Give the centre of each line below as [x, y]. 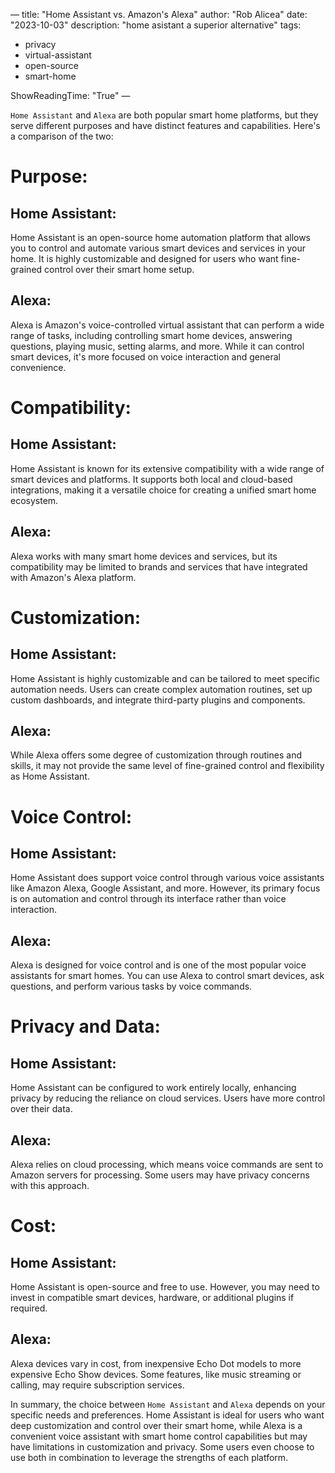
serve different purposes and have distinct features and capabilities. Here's [165, 125]
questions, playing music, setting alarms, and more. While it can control [157, 346]
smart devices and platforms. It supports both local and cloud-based [151, 479]
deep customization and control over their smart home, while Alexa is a [156, 1425]
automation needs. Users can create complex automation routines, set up [161, 689]
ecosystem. [34, 500]
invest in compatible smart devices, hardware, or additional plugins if [152, 1298]
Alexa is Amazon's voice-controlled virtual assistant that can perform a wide [167, 325]
